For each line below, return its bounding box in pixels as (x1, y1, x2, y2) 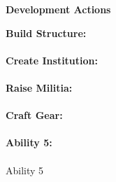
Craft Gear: (6, 108, 63, 122)
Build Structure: (6, 25, 87, 40)
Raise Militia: (6, 80, 73, 94)
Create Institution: (6, 52, 98, 67)
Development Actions (6, 2, 111, 16)
